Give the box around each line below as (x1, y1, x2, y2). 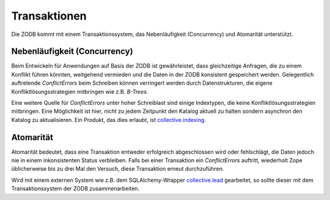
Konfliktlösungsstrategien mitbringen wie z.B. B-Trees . (11, 88, 148, 95)
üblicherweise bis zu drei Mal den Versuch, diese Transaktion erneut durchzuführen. (11, 165, 224, 173)
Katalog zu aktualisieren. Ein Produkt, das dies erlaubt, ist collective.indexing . (11, 116, 206, 123)
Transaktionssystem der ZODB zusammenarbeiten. (11, 185, 140, 192)
